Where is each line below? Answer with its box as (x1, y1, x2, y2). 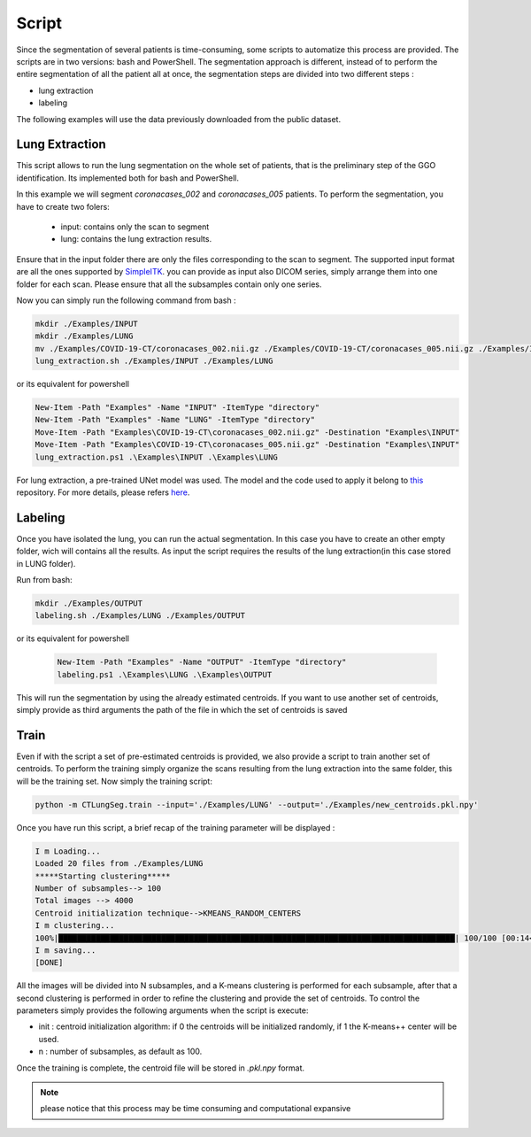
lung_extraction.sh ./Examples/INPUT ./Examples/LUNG (35, 356, 273, 367)
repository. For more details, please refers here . (16, 487, 190, 498)
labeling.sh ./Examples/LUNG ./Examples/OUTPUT (35, 611, 245, 621)
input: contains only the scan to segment (60, 221, 210, 232)
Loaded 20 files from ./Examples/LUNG (35, 859, 204, 869)
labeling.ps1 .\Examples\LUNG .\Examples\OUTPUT (57, 669, 273, 679)
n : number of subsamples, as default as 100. (38, 1046, 203, 1057)
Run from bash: (16, 575, 73, 585)
